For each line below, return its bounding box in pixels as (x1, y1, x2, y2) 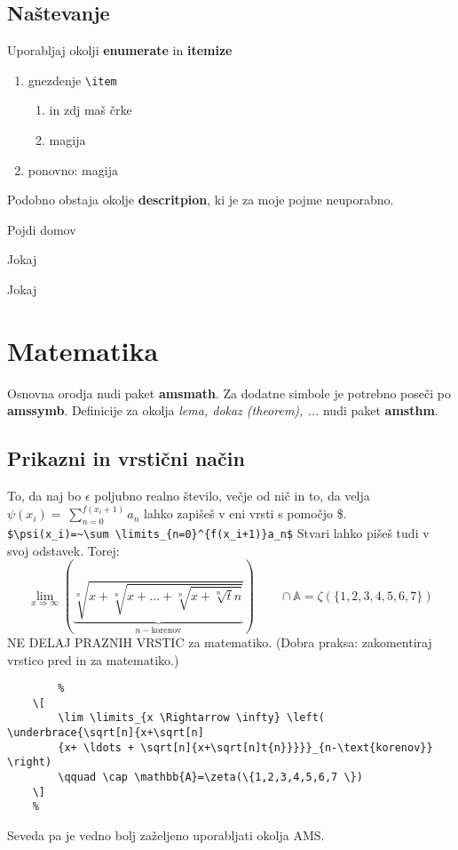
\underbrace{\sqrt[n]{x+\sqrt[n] (7, 726, 204, 740)
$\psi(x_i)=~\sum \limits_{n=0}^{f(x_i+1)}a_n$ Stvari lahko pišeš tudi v (7, 523, 430, 541)
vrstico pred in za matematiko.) (7, 650, 179, 669)
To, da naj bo (7, 486, 82, 505)
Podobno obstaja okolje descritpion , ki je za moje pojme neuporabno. (7, 190, 394, 209)
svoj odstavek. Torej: (7, 541, 120, 559)
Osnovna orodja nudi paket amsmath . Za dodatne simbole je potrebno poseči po (7, 383, 451, 402)
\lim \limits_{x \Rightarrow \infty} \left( (58, 711, 325, 725)
